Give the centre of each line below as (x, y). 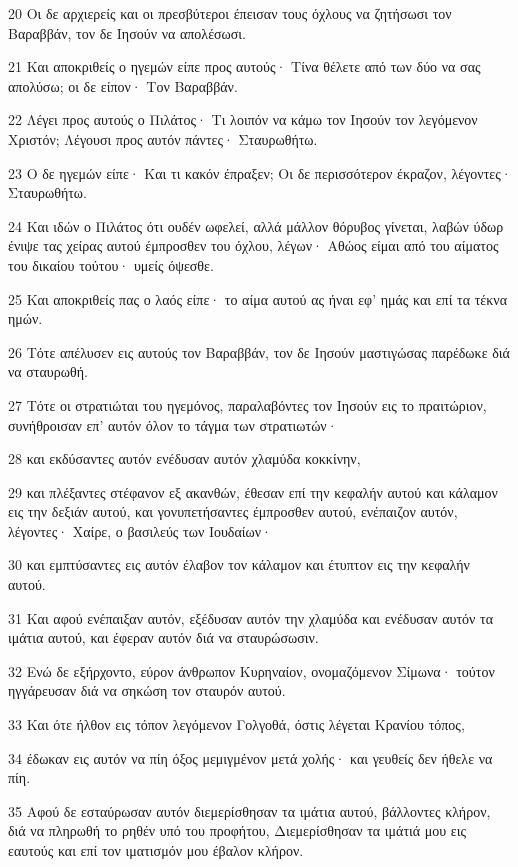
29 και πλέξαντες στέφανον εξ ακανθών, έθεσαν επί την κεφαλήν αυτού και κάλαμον (253, 491)
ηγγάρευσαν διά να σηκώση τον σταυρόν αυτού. (147, 690)
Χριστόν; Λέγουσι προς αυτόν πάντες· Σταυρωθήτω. (163, 138)
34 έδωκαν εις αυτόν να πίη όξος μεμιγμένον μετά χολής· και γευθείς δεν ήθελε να (250, 757)
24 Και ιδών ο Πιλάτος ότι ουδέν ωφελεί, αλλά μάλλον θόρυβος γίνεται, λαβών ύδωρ (256, 225)
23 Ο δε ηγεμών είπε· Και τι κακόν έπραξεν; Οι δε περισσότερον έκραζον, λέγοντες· (260, 172)
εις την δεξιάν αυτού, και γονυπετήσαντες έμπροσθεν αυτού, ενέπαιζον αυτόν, (233, 511)
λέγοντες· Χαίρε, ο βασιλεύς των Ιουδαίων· (140, 530)
